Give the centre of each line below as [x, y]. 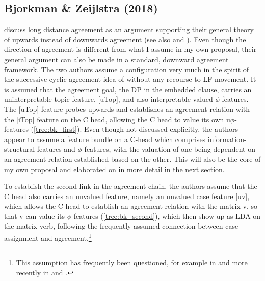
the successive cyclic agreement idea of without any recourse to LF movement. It [130, 79]
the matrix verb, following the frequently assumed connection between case [121, 226]
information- [227, 139]
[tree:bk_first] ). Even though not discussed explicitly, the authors [136, 129]
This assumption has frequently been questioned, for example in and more [132, 262]
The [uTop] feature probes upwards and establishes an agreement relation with [127, 109]
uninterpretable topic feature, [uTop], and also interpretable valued [109, 99]
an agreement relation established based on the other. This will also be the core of [132, 159]
